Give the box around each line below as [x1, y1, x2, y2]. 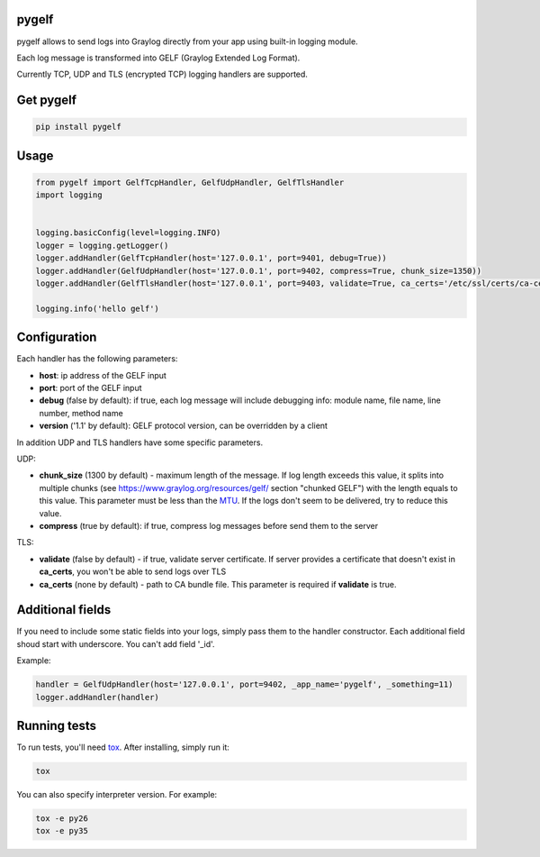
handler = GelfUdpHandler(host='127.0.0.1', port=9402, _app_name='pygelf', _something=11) [35, 679, 454, 689]
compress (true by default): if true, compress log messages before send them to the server [39, 520, 379, 531]
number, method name [39, 407, 123, 418]
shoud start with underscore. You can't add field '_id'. [16, 638, 215, 649]
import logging [35, 190, 103, 200]
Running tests [16, 718, 97, 734]
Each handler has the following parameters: [16, 353, 178, 364]
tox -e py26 [35, 814, 89, 824]
